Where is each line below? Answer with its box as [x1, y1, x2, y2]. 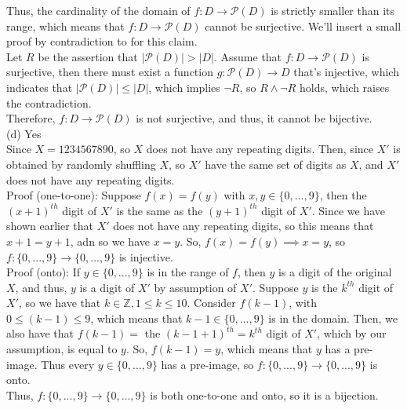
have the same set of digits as [205, 155, 347, 172]
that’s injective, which [293, 64, 399, 80]
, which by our [317, 325, 387, 341]
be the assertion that [38, 48, 138, 64]
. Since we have [311, 202, 386, 218]
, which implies [148, 79, 220, 95]
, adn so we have [70, 232, 150, 249]
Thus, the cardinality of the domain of [6, 2, 191, 18]
